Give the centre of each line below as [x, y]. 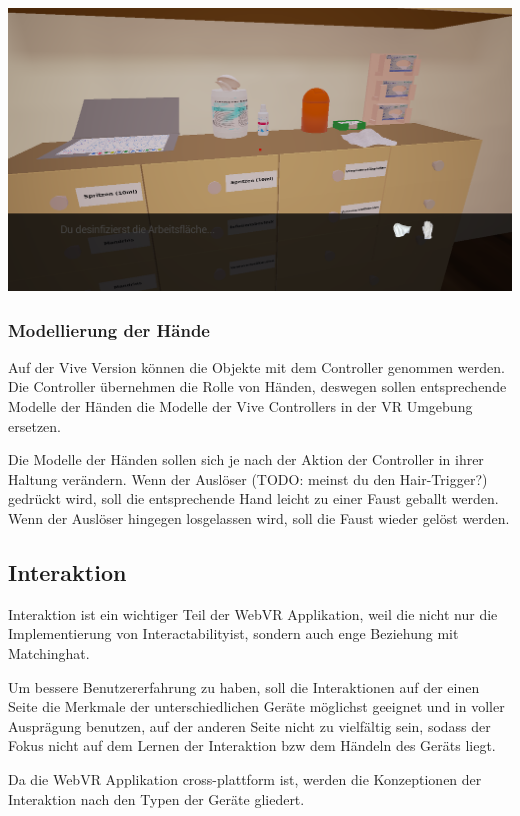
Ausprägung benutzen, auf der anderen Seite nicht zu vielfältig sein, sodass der [249, 725]
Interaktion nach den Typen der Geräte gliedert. [156, 798]
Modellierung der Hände [109, 329]
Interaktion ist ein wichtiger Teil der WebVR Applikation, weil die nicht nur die [253, 613]
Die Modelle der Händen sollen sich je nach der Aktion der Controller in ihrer [246, 459]
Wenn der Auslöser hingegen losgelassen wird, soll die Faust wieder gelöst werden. [259, 517]
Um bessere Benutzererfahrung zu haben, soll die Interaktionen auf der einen [244, 686]
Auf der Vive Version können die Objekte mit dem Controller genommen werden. [256, 366]
